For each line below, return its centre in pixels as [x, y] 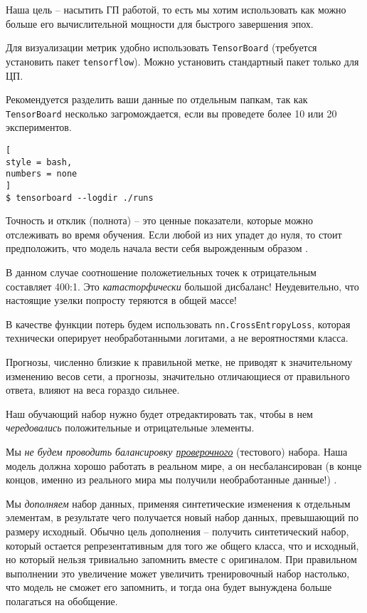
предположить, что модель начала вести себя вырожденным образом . [157, 248]
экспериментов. [39, 127]
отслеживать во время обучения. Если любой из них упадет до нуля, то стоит [174, 234]
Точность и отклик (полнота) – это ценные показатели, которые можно [159, 220]
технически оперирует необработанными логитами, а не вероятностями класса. [177, 338]
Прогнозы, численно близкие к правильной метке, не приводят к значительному [179, 362]
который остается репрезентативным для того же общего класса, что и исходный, [182, 545]
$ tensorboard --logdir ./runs [80, 198]
